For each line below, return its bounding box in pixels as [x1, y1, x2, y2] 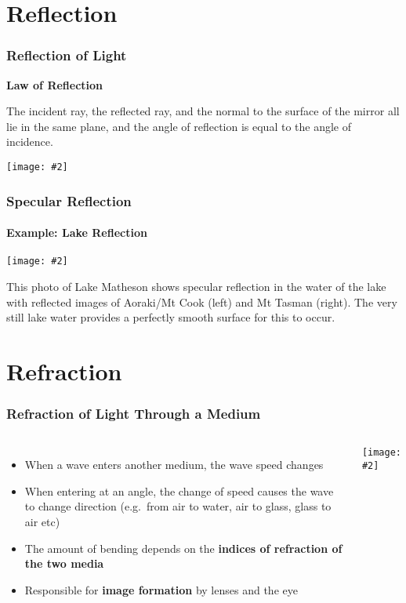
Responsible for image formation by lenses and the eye [24, 581, 298, 598]
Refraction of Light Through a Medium [6, 404, 261, 423]
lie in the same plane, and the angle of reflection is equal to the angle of [6, 118, 352, 134]
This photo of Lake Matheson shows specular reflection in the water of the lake [6, 278, 386, 294]
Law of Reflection [6, 76, 103, 93]
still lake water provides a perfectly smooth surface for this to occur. [6, 309, 335, 325]
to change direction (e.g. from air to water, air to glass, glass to [24, 498, 332, 514]
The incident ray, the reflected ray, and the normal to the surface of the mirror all [6, 103, 400, 119]
